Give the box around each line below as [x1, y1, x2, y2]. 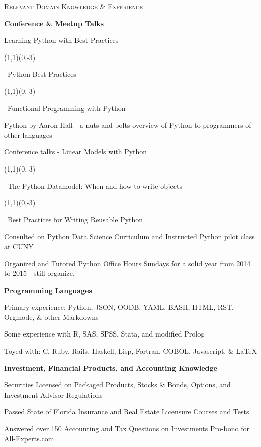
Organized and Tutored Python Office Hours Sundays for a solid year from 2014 [4, 258, 251, 268]
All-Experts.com [4, 433, 54, 443]
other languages [4, 129, 52, 140]
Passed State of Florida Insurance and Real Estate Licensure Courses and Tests [4, 406, 249, 417]
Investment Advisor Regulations [4, 389, 103, 400]
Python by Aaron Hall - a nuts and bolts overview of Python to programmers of [4, 120, 251, 130]
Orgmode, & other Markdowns [4, 311, 99, 322]
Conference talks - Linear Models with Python [4, 146, 147, 157]
